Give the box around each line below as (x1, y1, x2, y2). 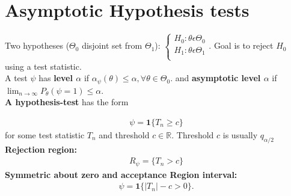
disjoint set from (82, 39, 142, 52)
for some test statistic (5, 128, 85, 141)
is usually (222, 128, 258, 141)
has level (38, 72, 73, 84)
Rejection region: (5, 142, 77, 155)
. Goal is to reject (209, 39, 274, 52)
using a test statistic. (5, 60, 82, 72)
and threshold (99, 128, 150, 141)
